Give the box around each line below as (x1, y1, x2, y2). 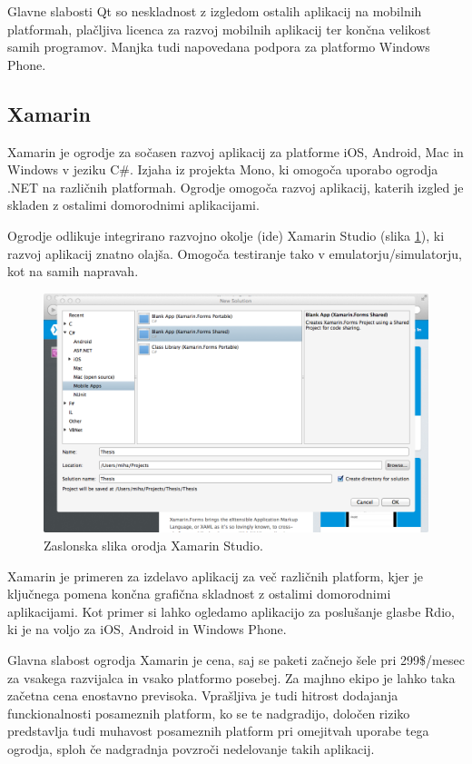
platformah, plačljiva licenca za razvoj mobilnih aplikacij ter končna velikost (7, 19, 431, 38)
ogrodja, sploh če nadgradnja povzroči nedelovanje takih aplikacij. (7, 739, 375, 758)
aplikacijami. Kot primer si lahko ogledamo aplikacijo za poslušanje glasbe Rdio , (7, 601, 455, 620)
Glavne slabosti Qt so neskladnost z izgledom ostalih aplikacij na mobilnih (7, 2, 422, 20)
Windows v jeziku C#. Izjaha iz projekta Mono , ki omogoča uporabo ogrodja (7, 160, 438, 179)
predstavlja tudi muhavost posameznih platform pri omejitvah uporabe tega (7, 721, 429, 740)
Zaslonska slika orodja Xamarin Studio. (44, 536, 263, 555)
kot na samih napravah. (7, 262, 139, 281)
